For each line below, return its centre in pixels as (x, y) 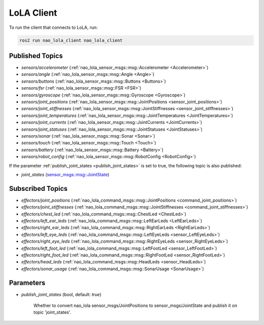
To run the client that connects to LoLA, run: (53, 27)
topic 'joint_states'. (52, 312)
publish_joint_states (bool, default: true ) (61, 294)
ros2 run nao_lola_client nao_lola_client (71, 40)
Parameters (27, 283)
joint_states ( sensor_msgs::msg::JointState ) (65, 174)
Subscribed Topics (38, 188)
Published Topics (36, 56)
